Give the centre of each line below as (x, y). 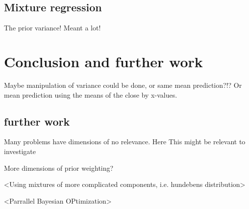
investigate (20, 151)
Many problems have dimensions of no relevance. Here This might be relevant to (125, 142)
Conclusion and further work (103, 61)
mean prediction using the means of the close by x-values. (91, 94)
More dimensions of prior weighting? (59, 168)
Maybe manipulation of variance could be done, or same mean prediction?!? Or (123, 85)
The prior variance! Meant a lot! (52, 28)
